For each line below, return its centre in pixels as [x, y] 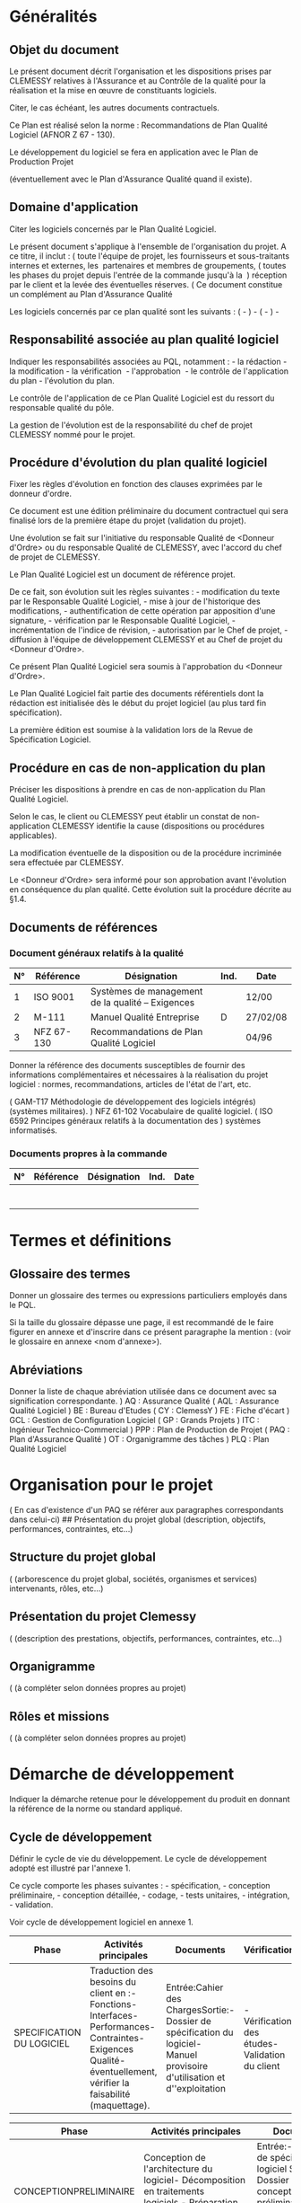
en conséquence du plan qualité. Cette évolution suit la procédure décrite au [150, 889]
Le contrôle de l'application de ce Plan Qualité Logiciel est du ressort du [142, 398]
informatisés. [34, 1130]
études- [261, 2043]
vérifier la [109, 2083]
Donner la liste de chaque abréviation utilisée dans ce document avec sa [143, 1392]
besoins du [113, 1981]
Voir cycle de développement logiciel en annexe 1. [102, 1922]
